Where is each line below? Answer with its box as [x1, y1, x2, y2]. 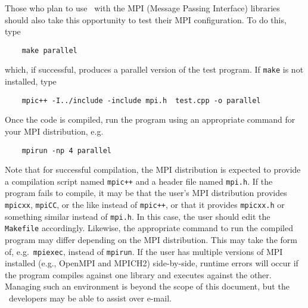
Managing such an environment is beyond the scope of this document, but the [5, 280, 290, 293]
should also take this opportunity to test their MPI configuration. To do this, [5, 13, 287, 26]
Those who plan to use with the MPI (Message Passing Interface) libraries [5, 2, 280, 14]
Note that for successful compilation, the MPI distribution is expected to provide [5, 163, 301, 176]
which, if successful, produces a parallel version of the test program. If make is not [5, 63, 304, 76]
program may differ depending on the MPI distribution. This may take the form [5, 234, 297, 245]
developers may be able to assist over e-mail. [8, 292, 172, 304]
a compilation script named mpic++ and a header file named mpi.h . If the [5, 175, 273, 187]
